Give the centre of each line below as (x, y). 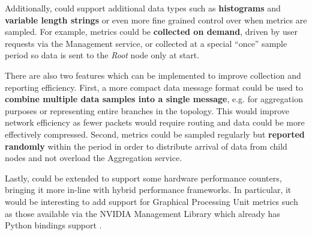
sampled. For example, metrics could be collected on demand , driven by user (151, 32)
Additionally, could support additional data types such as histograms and (143, 8)
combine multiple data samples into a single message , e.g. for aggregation (154, 99)
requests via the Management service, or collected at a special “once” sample (146, 43)
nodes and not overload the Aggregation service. (94, 158)
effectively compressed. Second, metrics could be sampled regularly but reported (155, 134)
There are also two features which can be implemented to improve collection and (153, 75)
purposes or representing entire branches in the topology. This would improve (147, 110)
